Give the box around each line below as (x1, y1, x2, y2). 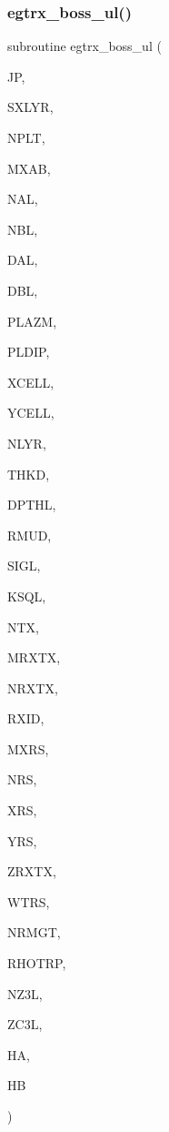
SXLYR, (7, 97, 54, 116)
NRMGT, (7, 923, 61, 942)
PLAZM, (7, 311, 57, 330)
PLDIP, (7, 342, 50, 361)
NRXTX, (7, 678, 58, 697)
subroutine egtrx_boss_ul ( (7, 36, 162, 56)
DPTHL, (7, 495, 56, 514)
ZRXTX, (7, 862, 56, 881)
